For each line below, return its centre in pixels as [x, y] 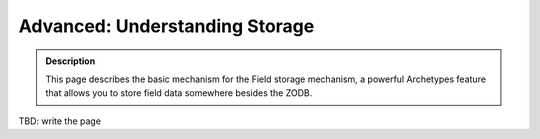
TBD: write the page [60, 121]
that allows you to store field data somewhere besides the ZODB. [179, 93]
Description [70, 61]
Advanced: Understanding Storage [166, 26]
